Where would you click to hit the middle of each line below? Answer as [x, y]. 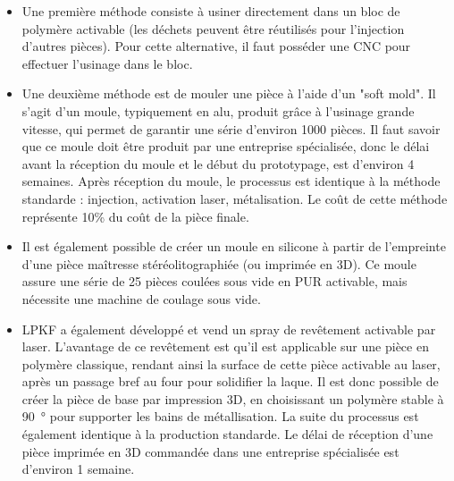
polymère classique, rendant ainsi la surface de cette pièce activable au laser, [231, 363]
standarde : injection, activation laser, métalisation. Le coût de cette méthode [235, 198]
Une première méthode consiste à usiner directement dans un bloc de [211, 11]
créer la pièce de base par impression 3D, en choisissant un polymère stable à [233, 398]
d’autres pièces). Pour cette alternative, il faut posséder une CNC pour [216, 46]
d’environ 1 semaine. [78, 469]
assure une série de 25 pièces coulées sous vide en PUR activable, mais [214, 281]
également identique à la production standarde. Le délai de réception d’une [227, 434]
